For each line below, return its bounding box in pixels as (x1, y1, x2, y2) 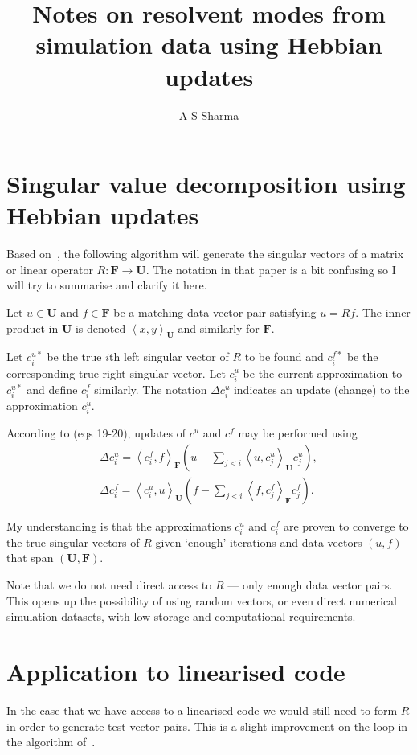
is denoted (75, 319, 126, 336)
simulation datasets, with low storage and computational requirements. (6, 608, 356, 625)
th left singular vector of (109, 348, 229, 365)
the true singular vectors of (6, 533, 140, 550)
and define (27, 380, 78, 397)
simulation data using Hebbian (35, 28, 382, 61)
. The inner (355, 304, 411, 320)
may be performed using (238, 425, 358, 441)
